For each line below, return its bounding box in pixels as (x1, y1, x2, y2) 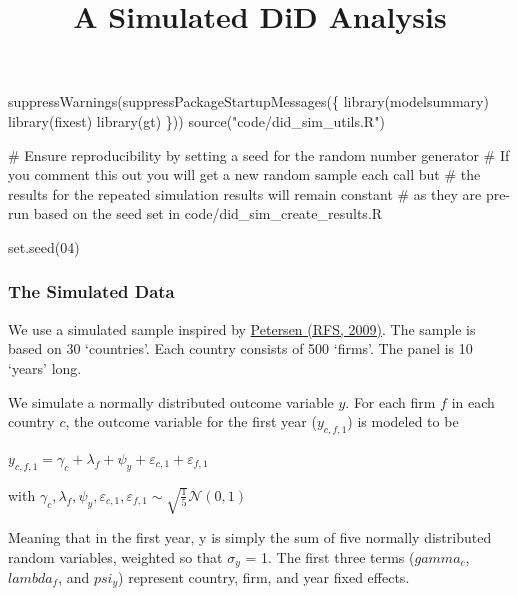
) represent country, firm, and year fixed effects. (118, 567, 410, 588)
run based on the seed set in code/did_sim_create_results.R (8, 203, 383, 224)
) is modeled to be (347, 411, 459, 432)
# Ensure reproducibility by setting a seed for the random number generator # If (8, 144, 510, 165)
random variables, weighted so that (8, 546, 223, 567)
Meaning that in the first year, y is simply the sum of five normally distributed (8, 526, 492, 547)
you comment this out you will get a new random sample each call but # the (8, 164, 481, 185)
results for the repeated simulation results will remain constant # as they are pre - (8, 183, 511, 204)
